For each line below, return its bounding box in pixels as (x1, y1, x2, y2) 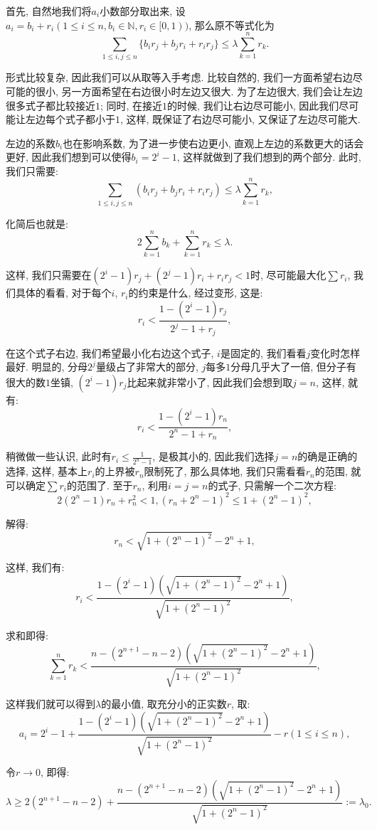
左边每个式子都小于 (25, 112, 115, 127)
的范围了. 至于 (66, 477, 133, 492)
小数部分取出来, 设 (100, 4, 186, 18)
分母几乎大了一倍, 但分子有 (230, 359, 356, 374)
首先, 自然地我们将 (6, 4, 92, 18)
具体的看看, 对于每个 (15, 285, 112, 300)
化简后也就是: (6, 216, 68, 230)
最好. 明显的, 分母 (6, 359, 88, 374)
